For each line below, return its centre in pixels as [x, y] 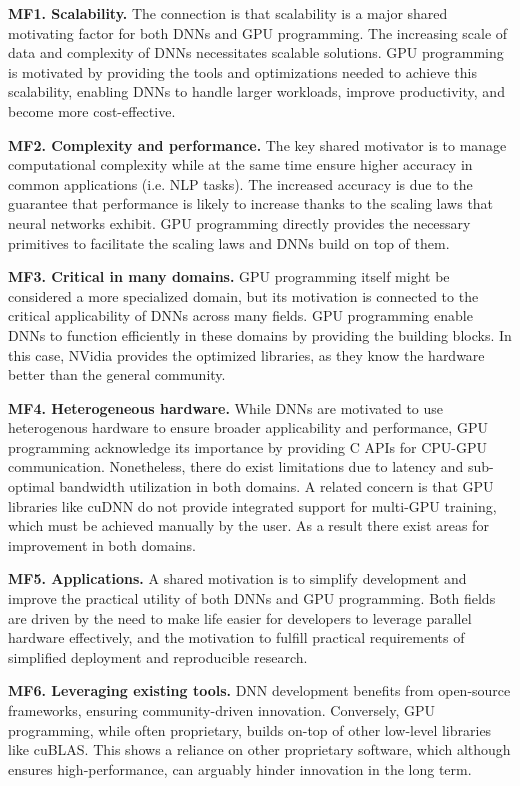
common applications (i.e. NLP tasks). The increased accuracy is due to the [240, 183]
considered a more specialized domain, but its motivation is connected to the [243, 295]
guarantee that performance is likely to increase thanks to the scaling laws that [251, 203]
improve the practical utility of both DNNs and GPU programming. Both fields [252, 598]
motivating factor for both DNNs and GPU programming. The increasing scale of [258, 32]
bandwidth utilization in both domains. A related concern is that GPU [276, 486]
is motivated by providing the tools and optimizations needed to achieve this [242, 71]
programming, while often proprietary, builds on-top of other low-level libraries [250, 729]
